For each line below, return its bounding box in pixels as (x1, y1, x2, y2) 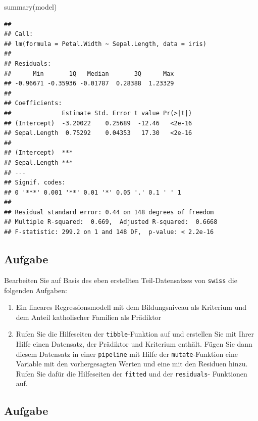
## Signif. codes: (4, 179, 66, 186)
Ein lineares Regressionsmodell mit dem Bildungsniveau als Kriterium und (16, 302, 247, 312)
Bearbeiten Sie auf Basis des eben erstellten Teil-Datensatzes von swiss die (4, 274, 237, 285)
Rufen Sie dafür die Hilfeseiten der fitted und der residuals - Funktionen (16, 368, 247, 379)
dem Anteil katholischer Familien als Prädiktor (16, 311, 162, 322)
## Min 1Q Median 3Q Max (4, 70, 174, 77)
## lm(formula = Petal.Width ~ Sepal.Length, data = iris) (4, 40, 207, 48)
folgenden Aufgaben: (4, 285, 67, 295)
